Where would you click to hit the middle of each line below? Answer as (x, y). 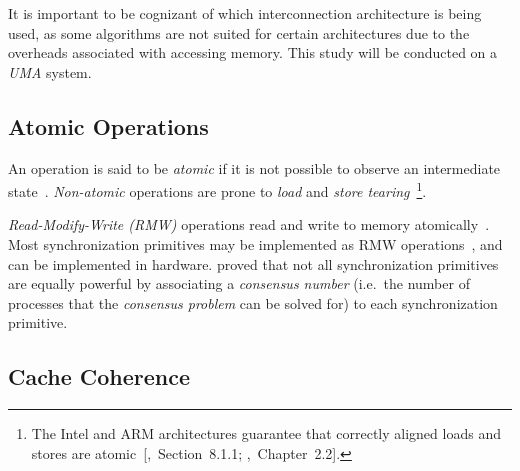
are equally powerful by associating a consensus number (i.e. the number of (239, 283)
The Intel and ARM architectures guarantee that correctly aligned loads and (266, 433)
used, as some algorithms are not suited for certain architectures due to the (239, 32)
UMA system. (50, 71)
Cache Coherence (99, 376)
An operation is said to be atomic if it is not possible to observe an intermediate (254, 167)
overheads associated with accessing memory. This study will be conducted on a (253, 52)
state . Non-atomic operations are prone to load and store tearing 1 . (217, 189)
